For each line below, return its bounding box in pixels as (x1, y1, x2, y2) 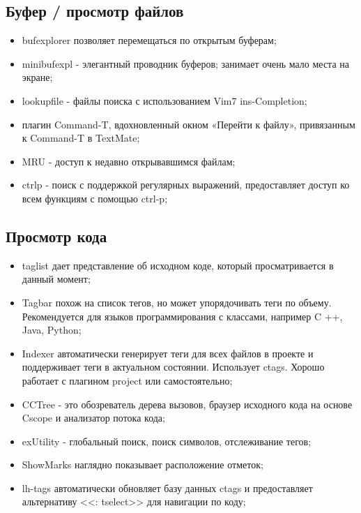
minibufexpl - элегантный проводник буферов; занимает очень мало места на (22, 56, 349, 70)
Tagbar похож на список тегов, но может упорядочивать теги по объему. (22, 295, 332, 309)
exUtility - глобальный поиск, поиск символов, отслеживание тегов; (22, 433, 312, 448)
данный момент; (22, 272, 91, 286)
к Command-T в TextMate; (22, 131, 140, 145)
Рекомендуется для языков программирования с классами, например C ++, (22, 308, 343, 323)
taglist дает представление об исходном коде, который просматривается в (22, 258, 334, 272)
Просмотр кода (6, 225, 107, 246)
